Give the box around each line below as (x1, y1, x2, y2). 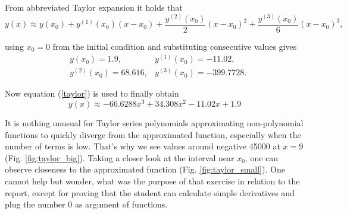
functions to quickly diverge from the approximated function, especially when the (5, 128, 301, 140)
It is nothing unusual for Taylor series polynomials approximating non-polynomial (5, 117, 304, 129)
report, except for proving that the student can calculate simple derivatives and (5, 186, 295, 199)
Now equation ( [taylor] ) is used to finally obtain (5, 87, 179, 100)
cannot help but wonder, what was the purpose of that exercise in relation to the (5, 175, 300, 187)
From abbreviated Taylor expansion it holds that (5, 1, 183, 13)
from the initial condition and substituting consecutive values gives (52, 40, 297, 52)
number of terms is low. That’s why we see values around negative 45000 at (5, 140, 280, 152)
